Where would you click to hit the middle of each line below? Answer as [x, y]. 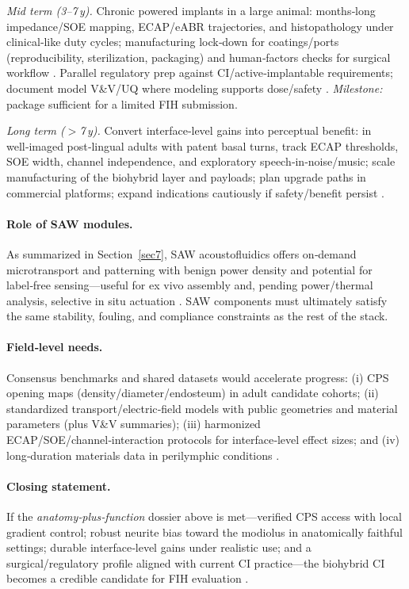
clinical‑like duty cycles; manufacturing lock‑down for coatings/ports [173, 42]
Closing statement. [59, 486]
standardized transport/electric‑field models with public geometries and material [202, 408]
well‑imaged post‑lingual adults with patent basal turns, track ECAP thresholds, [203, 145]
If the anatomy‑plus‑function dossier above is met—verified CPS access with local [204, 516]
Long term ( [36, 130]
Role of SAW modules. [70, 223]
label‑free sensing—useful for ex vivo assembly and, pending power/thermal [190, 285]
